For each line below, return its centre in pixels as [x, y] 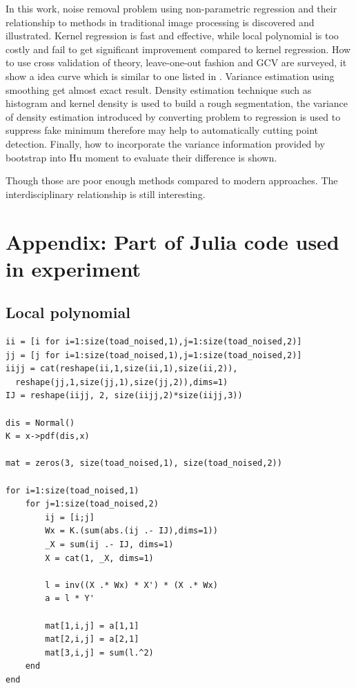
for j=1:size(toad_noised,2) [92, 504]
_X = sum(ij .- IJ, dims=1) [109, 544]
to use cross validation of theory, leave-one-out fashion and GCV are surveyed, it [176, 62]
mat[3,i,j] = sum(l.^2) [99, 652]
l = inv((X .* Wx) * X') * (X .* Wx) [131, 585]
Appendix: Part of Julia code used [172, 241]
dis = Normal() [40, 423]
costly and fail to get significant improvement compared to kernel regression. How [178, 49]
